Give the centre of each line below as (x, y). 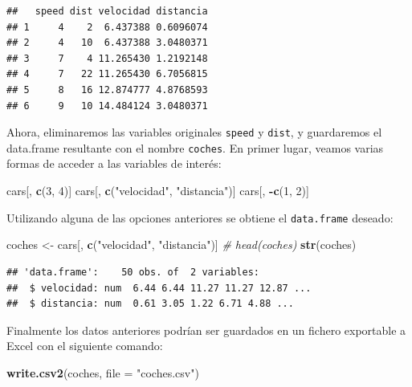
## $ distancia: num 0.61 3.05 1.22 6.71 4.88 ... (150, 304)
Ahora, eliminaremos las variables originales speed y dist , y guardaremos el (194, 132)
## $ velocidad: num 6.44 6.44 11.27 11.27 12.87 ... (159, 288)
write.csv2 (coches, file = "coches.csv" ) (103, 372)
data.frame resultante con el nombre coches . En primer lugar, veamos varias (195, 147)
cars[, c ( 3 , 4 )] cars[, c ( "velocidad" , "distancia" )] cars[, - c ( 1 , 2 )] (158, 191)
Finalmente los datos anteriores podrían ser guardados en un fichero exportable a (206, 330)
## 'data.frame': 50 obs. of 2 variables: (133, 272)
